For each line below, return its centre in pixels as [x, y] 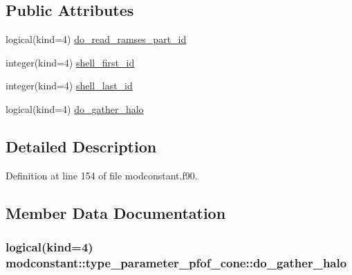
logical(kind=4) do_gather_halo [75, 108]
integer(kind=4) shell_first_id [70, 62]
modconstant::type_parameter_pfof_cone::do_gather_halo [176, 263]
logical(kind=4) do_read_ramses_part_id [96, 39]
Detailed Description [81, 146]
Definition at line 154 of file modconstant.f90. [102, 175]
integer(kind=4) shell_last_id [69, 86]
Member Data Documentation [116, 212]
